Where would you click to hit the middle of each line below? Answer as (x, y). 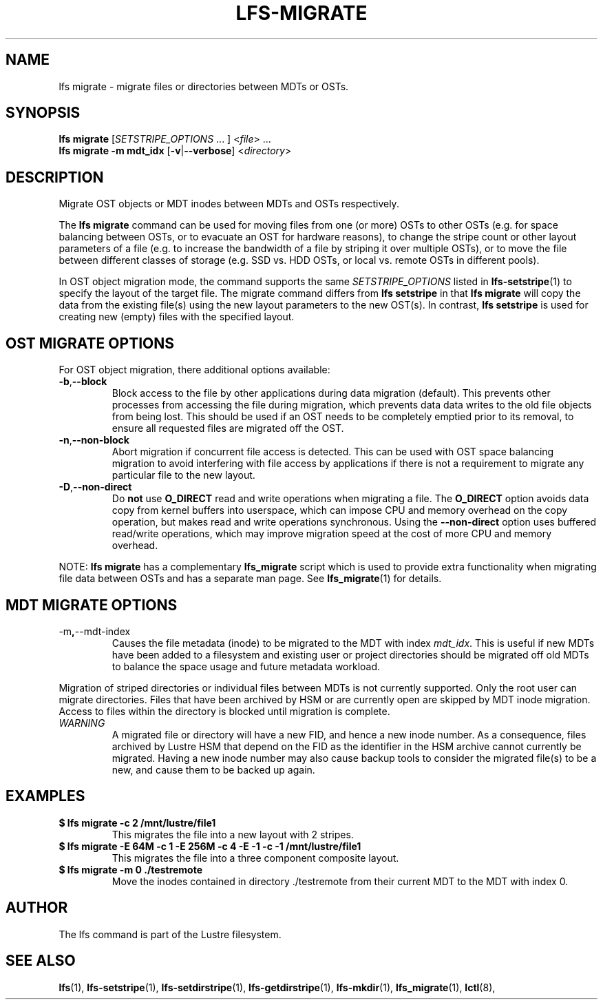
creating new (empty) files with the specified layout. (177, 317)
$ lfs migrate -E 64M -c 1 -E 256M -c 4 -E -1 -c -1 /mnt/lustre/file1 (210, 846)
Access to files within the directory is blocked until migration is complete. (224, 711)
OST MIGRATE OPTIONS (90, 343)
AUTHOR (37, 908)
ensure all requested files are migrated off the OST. (228, 428)
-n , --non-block (94, 440)
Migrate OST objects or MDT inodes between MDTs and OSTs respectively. (229, 204)
